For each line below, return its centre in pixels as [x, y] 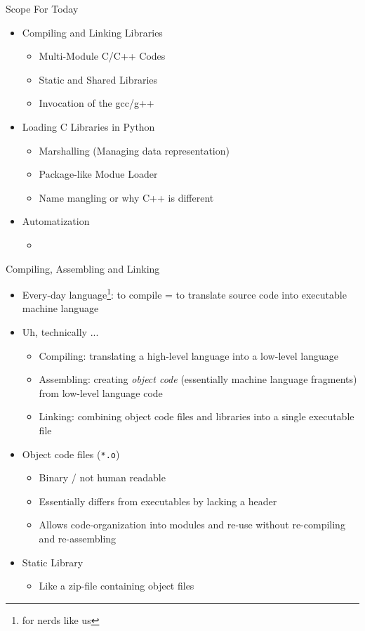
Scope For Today [42, 8]
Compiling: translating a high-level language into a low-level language [188, 355]
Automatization [56, 221]
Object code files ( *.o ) [71, 454]
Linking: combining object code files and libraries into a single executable [197, 416]
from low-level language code [101, 392]
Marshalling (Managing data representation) [134, 150]
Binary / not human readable [102, 477]
